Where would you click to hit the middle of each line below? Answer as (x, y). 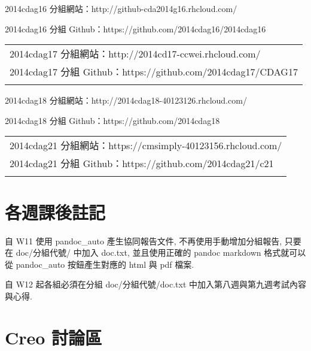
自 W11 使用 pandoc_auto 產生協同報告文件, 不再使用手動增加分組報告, (144, 240)
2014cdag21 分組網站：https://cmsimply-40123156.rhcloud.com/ (146, 146)
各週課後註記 (55, 212)
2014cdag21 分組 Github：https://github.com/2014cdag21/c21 (142, 164)
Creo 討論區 (54, 337)
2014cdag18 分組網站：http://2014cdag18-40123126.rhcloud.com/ (126, 100)
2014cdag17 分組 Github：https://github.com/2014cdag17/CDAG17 (154, 72)
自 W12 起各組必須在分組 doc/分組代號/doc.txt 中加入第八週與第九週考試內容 (155, 284)
